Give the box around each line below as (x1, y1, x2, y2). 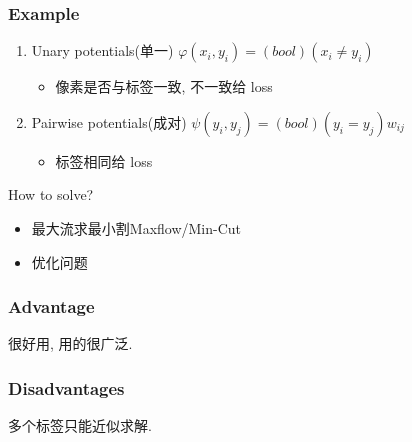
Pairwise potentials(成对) (31, 111, 187, 132)
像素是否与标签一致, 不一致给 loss (55, 76, 273, 97)
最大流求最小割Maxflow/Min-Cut (31, 218, 242, 238)
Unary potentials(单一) (31, 40, 174, 61)
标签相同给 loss (55, 150, 153, 171)
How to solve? (8, 184, 94, 205)
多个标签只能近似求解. (8, 415, 152, 436)
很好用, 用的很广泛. (8, 333, 133, 354)
